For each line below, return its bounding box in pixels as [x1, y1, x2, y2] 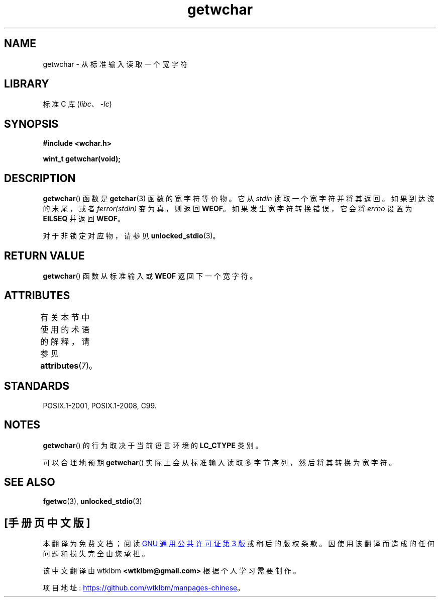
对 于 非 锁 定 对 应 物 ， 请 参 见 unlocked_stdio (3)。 [43, 231, 220, 240]
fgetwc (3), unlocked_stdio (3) [43, 497, 142, 506]
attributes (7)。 [40, 360, 97, 371]
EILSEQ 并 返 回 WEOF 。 [43, 214, 125, 223]
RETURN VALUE [4, 249, 85, 262]
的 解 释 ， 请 [40, 336, 90, 347]
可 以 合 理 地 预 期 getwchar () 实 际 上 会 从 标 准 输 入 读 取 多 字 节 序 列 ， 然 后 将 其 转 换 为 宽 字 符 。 [43, 458, 396, 467]
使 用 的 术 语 [40, 324, 90, 334]
